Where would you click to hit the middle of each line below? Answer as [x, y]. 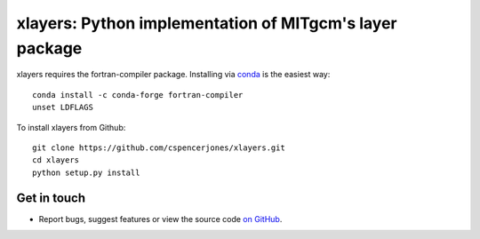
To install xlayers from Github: [71, 127]
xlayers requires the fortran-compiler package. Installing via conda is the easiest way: [173, 75]
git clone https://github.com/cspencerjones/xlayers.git [159, 147]
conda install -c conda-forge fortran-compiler [138, 95]
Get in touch [51, 198]
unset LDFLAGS [63, 108]
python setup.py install [86, 172]
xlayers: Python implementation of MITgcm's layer [207, 23]
